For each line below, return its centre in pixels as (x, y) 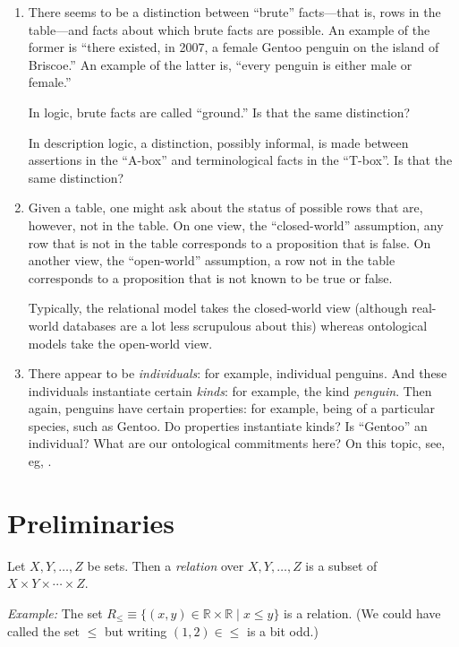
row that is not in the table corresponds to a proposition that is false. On (229, 242)
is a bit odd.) (283, 630)
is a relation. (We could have (362, 612)
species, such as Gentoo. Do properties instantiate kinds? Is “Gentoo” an (228, 425)
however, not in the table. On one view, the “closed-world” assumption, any (236, 224)
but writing (136, 630)
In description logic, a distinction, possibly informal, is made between (218, 142)
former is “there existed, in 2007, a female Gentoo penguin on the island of (234, 47)
